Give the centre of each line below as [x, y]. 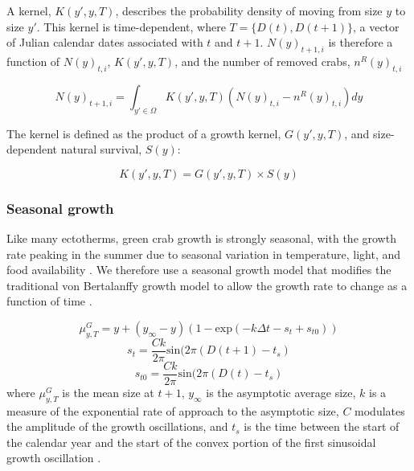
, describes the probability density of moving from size [249, 10]
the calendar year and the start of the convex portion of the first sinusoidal [191, 442]
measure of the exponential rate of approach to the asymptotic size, [173, 410]
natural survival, [101, 149]
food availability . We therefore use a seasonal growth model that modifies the [199, 270]
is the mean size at [108, 392]
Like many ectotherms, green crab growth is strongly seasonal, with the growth [201, 238]
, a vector [376, 26]
